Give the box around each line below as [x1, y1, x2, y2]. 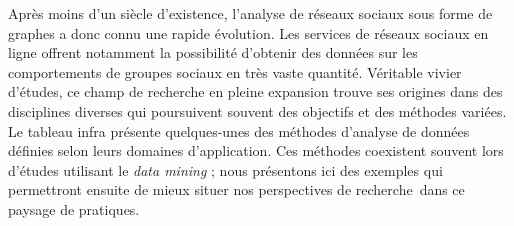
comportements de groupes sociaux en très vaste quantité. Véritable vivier [8, 61, 462, 82]
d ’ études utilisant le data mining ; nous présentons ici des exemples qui [8, 159, 443, 180]
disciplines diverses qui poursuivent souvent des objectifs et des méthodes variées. [8, 100, 507, 121]
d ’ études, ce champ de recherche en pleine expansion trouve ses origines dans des [8, 81, 503, 102]
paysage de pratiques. [8, 198, 140, 219]
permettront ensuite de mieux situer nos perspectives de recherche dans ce [8, 179, 465, 200]
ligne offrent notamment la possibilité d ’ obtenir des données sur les [8, 42, 418, 63]
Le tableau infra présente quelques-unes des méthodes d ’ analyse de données [8, 120, 470, 141]
